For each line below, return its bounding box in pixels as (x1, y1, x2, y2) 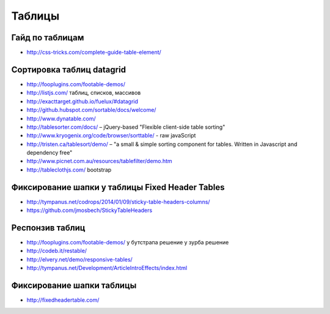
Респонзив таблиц (11, 222, 86, 233)
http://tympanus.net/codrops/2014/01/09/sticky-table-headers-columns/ (26, 198, 210, 205)
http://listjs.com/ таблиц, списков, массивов (26, 89, 141, 97)
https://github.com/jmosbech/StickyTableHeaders (26, 206, 153, 214)
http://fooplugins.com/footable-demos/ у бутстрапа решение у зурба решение (26, 239, 229, 246)
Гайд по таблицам (11, 32, 84, 43)
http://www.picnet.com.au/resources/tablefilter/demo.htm (26, 158, 172, 165)
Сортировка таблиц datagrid (11, 64, 127, 75)
